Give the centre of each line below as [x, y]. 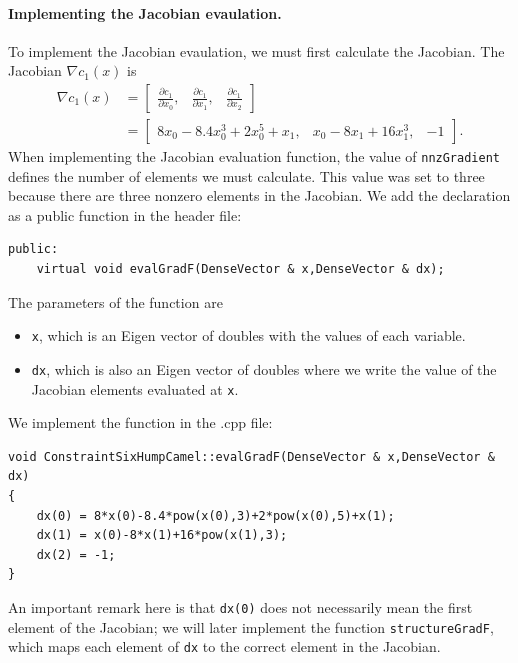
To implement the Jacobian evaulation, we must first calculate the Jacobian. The [256, 50]
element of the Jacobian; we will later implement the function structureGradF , [251, 626]
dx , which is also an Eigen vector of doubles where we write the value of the [264, 368]
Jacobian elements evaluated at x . [135, 388]
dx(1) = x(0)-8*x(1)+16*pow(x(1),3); [162, 535]
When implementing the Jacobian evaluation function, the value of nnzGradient [254, 156]
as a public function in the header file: [125, 214]
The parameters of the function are [115, 301]
